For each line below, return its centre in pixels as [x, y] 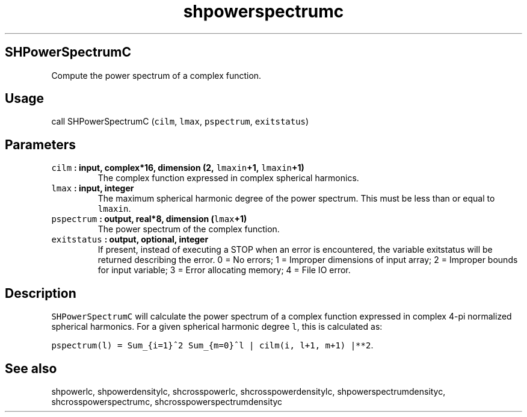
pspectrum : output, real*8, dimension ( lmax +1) [149, 219]
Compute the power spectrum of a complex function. [156, 75]
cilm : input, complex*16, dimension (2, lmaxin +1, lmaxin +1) [178, 168]
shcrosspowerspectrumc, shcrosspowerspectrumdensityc [167, 401]
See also [31, 368]
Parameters [40, 144]
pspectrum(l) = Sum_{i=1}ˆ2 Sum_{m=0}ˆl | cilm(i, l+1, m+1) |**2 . [212, 345]
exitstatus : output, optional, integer [130, 239]
